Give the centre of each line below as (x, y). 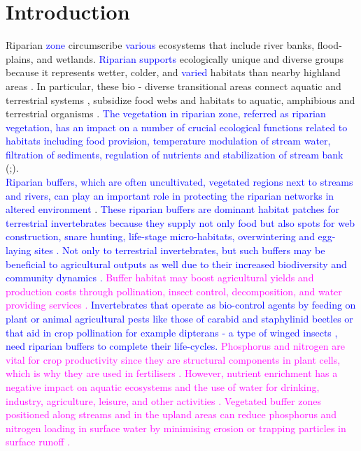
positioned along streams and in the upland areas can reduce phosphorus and (171, 414)
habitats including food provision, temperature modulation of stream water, (168, 141)
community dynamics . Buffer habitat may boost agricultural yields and (160, 278)
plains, (20, 58)
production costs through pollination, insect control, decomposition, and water (174, 291)
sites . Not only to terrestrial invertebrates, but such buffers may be (180, 250)
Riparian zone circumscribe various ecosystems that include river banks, (160, 45)
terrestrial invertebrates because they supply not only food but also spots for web (180, 222)
